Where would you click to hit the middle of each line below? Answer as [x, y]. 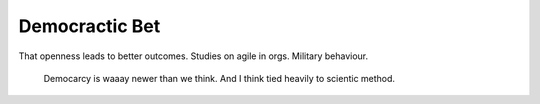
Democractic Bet [89, 26]
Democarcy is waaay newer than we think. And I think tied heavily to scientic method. [219, 78]
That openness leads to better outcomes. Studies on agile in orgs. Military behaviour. [193, 56]
